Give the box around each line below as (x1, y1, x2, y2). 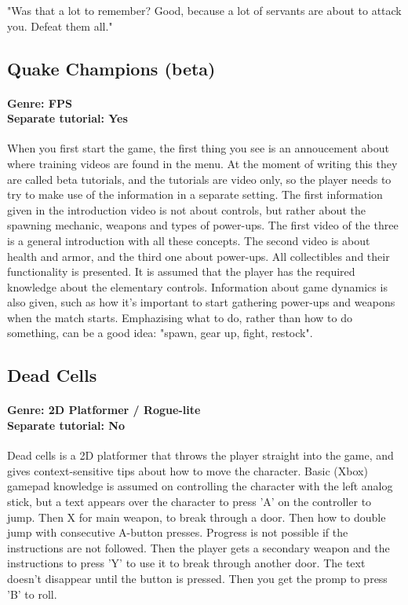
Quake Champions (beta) (7, 56, 216, 80)
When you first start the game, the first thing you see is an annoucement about (7, 140, 389, 156)
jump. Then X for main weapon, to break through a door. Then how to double (7, 508, 386, 525)
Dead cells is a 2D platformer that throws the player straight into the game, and (7, 447, 394, 464)
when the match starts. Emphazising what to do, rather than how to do (7, 309, 352, 325)
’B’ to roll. (7, 585, 57, 602)
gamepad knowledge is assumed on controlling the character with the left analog (7, 478, 393, 494)
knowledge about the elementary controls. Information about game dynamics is (7, 278, 388, 295)
